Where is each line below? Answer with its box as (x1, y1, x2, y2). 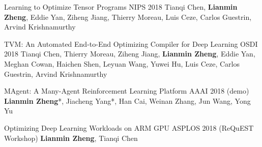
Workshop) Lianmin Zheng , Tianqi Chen (4, 132, 138, 143)
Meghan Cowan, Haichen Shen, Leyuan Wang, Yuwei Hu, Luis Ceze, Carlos (4, 58, 240, 69)
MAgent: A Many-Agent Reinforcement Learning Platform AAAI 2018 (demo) (4, 85, 249, 96)
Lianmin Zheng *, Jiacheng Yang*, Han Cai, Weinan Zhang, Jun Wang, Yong (4, 95, 251, 106)
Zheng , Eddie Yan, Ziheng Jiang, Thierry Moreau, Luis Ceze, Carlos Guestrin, (4, 11, 252, 22)
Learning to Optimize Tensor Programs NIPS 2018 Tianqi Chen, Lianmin (4, 2, 238, 12)
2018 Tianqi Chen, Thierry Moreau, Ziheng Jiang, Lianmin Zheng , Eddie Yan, (4, 48, 255, 59)
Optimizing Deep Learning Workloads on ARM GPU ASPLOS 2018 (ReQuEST (4, 122, 254, 133)
